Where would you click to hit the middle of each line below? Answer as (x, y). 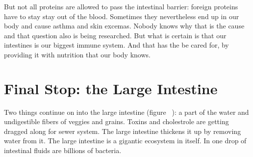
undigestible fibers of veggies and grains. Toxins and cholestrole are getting (116, 121)
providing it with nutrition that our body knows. (77, 54)
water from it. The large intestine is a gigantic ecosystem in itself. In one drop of (125, 141)
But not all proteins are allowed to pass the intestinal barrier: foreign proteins (121, 6)
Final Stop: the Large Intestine (111, 88)
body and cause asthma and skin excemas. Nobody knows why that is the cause (124, 26)
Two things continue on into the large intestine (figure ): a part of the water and (126, 112)
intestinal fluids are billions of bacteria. (63, 150)
